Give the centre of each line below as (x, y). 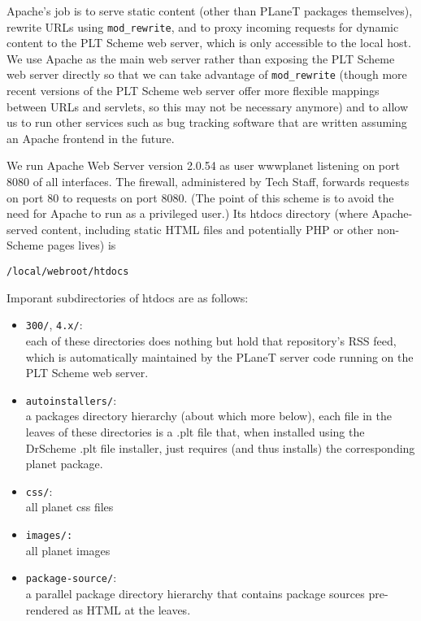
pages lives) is (82, 245)
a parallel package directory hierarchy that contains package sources (195, 593)
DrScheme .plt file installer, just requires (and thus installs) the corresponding (220, 447)
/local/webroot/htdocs (68, 272)
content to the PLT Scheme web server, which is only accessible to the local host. (209, 43)
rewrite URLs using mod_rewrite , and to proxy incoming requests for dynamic (203, 26)
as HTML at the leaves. (132, 609)
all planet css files (69, 507)
